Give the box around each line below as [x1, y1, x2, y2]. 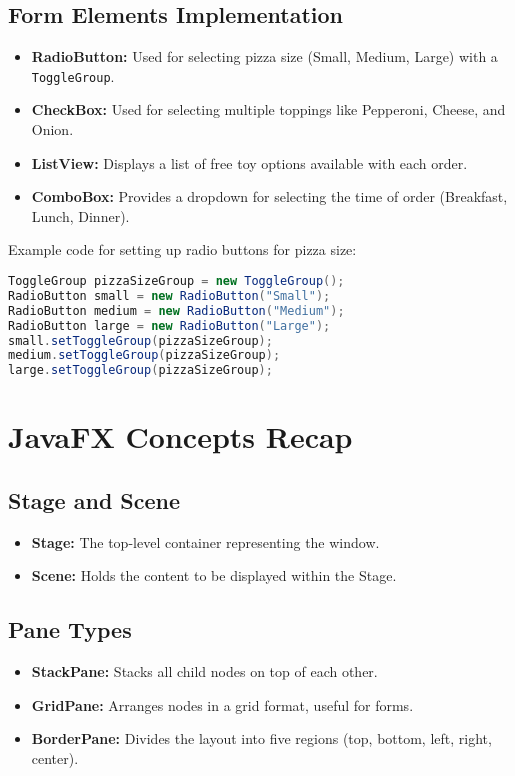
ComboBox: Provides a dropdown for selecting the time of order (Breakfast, [31, 186, 508, 207]
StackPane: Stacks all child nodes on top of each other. [31, 661, 378, 682]
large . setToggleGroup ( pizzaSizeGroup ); [8, 363, 273, 378]
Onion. [31, 119, 74, 140]
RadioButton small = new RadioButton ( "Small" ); [8, 288, 331, 303]
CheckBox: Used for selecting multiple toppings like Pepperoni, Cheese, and [31, 99, 506, 120]
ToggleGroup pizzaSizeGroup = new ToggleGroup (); [8, 274, 345, 289]
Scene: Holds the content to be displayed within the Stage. [31, 565, 397, 586]
